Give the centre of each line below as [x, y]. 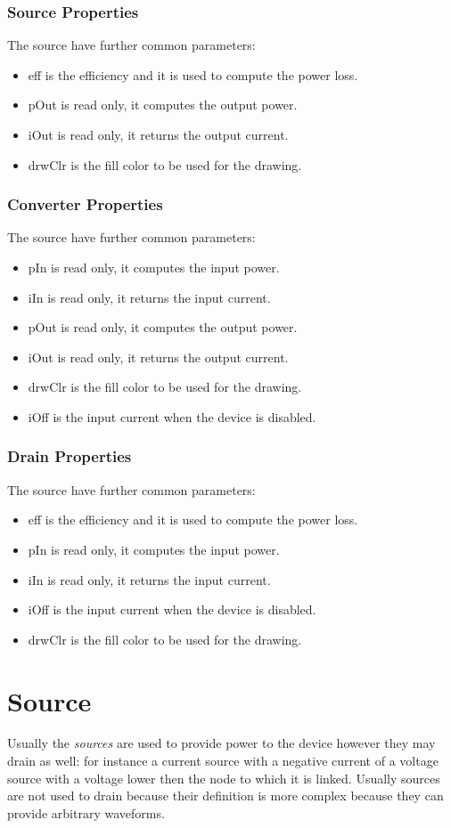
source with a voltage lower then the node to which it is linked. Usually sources [224, 778]
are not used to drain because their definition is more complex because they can [225, 796]
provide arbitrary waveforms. [86, 812]
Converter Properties [85, 204]
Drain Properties [70, 456]
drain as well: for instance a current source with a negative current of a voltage [223, 761]
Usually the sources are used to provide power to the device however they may [221, 743]
